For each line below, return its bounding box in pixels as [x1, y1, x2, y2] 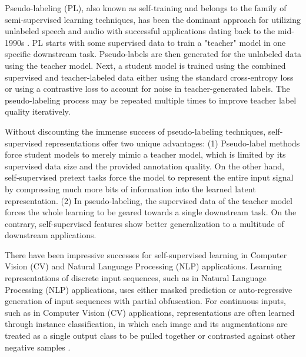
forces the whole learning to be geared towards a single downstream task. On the [5, 206, 297, 218]
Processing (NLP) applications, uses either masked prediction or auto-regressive [5, 283, 292, 295]
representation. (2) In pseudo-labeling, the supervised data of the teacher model [5, 194, 292, 206]
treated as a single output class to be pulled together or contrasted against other [5, 329, 295, 342]
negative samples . [5, 341, 71, 353]
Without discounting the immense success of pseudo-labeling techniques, [5, 125, 266, 137]
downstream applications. [5, 229, 97, 241]
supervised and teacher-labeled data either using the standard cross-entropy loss [5, 71, 294, 83]
